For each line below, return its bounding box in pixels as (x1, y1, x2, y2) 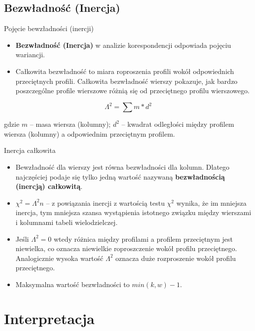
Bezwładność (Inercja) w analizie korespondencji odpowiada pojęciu (15, 39, 231, 50)
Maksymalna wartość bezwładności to (15, 279, 130, 289)
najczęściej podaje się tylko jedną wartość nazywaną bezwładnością (15, 171, 225, 182)
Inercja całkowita (4, 145, 56, 155)
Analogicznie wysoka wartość (15, 253, 104, 263)
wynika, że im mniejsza (176, 197, 247, 208)
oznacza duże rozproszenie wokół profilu (115, 253, 236, 263)
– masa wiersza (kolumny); (30, 119, 111, 129)
